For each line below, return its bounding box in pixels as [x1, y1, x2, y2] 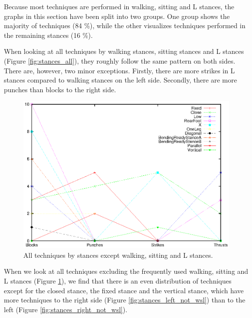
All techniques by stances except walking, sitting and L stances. [23, 250, 213, 260]
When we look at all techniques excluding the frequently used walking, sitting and [4, 266, 249, 276]
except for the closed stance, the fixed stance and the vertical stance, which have [4, 285, 244, 295]
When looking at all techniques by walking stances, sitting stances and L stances [4, 46, 244, 56]
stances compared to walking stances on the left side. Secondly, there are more [4, 75, 237, 85]
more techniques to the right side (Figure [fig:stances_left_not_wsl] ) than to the [4, 295, 245, 305]
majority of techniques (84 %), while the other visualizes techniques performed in [4, 20, 246, 31]
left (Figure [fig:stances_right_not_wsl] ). [4, 304, 128, 314]
